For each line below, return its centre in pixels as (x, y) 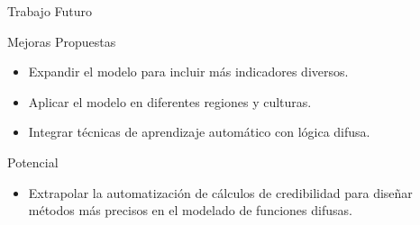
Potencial (33, 162)
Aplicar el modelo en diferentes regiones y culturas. (170, 101)
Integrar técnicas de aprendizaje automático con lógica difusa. (199, 132)
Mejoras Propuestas (62, 41)
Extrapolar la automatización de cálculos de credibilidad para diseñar (220, 192)
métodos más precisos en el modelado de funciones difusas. (190, 210)
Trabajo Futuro (50, 11)
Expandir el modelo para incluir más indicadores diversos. (188, 72)
